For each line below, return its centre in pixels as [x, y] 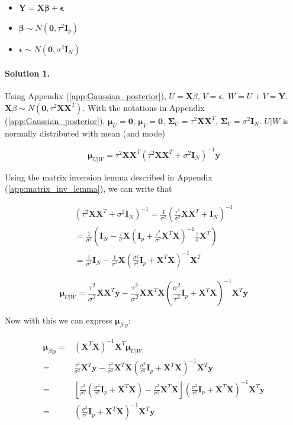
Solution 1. [28, 73]
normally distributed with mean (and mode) [85, 133]
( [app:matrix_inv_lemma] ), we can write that [88, 188]
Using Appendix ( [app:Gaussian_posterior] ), [86, 96]
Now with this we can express [59, 320]
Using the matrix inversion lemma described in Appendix [109, 177]
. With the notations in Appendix [144, 107]
